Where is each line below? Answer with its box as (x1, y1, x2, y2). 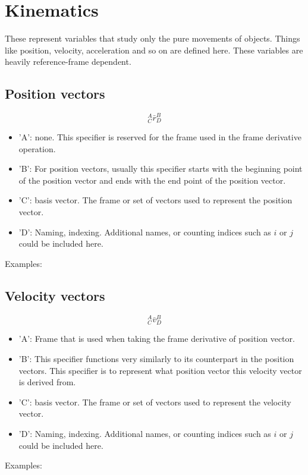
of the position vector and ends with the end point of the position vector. (18, 174, 286, 186)
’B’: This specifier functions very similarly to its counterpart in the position (18, 353, 294, 364)
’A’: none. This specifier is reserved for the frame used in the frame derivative (18, 130, 301, 143)
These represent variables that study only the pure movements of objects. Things (5, 32, 300, 45)
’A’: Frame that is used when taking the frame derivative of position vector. (18, 332, 295, 345)
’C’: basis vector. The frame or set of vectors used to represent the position (18, 194, 293, 206)
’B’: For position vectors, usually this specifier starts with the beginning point (18, 162, 303, 175)
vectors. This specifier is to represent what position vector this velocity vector (18, 364, 302, 376)
